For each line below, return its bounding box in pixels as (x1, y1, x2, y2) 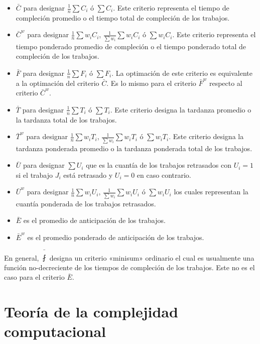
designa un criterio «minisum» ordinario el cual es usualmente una (49, 252, 254, 263)
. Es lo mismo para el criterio (106, 77, 196, 88)
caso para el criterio (4, 272, 65, 282)
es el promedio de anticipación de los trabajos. (23, 215, 166, 225)
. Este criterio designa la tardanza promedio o (110, 104, 251, 114)
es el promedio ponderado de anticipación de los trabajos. (27, 232, 204, 242)
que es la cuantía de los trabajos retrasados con (86, 160, 231, 170)
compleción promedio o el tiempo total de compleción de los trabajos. (16, 12, 230, 23)
